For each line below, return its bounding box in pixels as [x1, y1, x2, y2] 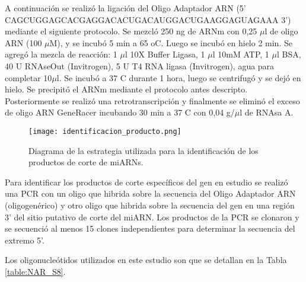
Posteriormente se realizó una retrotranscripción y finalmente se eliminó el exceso [5, 94, 300, 107]
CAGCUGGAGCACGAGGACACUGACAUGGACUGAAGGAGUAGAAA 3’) [5, 13, 291, 25]
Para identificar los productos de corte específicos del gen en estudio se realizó [5, 175, 288, 188]
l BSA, [276, 48, 301, 60]
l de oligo [264, 25, 298, 37]
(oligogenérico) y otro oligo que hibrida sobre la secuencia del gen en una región [5, 198, 295, 211]
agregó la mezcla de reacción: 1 [5, 48, 117, 60]
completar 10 [5, 71, 52, 84]
